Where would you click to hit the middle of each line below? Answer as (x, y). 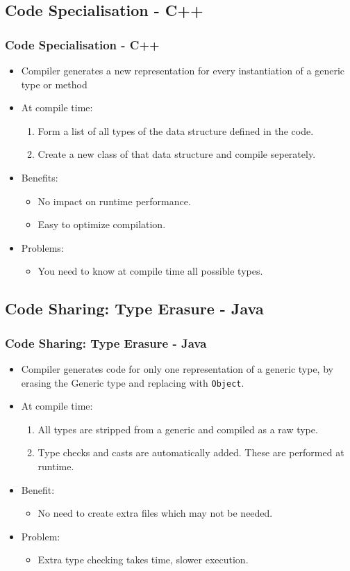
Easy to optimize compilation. (102, 224)
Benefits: (40, 177)
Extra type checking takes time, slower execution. (143, 560)
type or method (54, 84)
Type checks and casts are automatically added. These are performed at (191, 452)
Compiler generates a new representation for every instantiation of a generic (183, 70)
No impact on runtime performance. (114, 201)
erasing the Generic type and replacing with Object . (133, 382)
